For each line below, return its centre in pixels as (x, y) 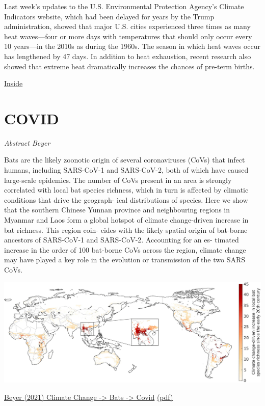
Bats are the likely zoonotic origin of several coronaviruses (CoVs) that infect (125, 160)
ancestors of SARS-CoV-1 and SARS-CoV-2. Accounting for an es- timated (122, 240)
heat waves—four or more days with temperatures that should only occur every (128, 36)
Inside (14, 83)
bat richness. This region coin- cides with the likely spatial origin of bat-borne (126, 229)
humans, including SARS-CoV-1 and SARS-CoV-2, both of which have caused (126, 170)
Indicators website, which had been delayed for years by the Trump (109, 16)
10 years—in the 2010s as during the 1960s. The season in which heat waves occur (132, 46)
